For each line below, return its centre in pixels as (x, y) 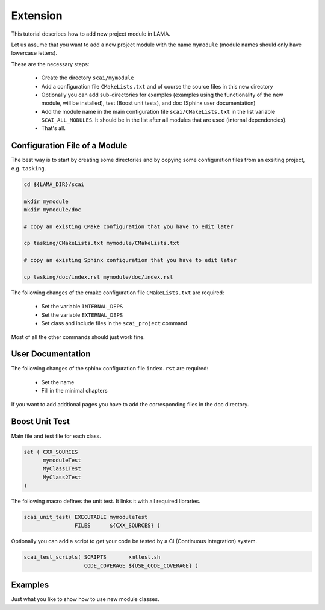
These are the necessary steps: (50, 64)
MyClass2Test (62, 477)
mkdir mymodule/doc (52, 210)
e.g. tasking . (29, 168)
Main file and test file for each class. (56, 436)
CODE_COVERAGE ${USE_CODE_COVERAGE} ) (141, 565)
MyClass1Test (62, 469)
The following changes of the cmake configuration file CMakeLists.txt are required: (118, 293)
